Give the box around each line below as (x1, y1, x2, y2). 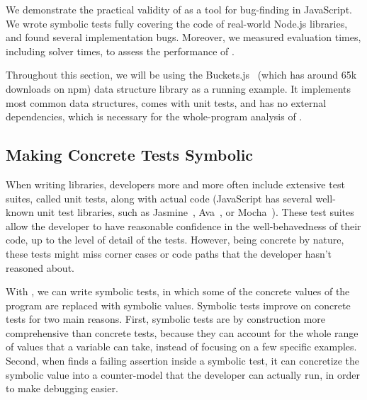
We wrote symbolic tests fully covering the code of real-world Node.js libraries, (6, 16, 348, 30)
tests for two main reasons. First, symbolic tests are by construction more (6, 312, 326, 326)
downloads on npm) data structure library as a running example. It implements (6, 81, 351, 96)
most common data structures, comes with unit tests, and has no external (6, 95, 327, 110)
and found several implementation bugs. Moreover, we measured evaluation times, (6, 30, 361, 45)
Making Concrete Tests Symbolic (6, 144, 254, 166)
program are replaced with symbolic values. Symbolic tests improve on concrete (6, 297, 351, 312)
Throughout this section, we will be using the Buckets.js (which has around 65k (6, 67, 357, 82)
